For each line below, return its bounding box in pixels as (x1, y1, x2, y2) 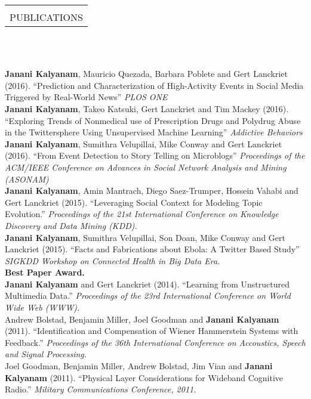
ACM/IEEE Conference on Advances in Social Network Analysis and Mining (5, 160, 287, 173)
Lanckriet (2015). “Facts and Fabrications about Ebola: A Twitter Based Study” (5, 243, 300, 255)
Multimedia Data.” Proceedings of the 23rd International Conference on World (5, 289, 291, 302)
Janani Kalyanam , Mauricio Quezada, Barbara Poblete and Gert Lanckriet (5, 67, 288, 80)
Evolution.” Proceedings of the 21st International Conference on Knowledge (5, 208, 279, 220)
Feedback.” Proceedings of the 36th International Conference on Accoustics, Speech (5, 336, 306, 348)
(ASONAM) (5, 172, 49, 185)
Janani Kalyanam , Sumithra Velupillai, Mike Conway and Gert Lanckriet (5, 137, 282, 150)
